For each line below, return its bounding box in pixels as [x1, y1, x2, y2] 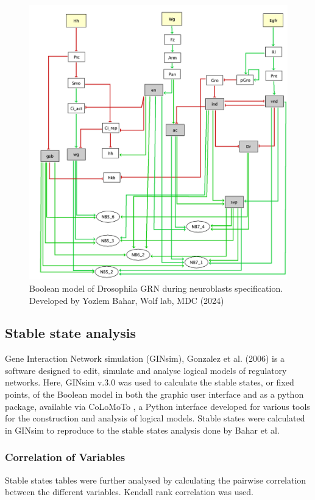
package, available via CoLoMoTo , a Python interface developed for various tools [5, 400, 310, 412]
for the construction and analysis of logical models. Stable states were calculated [5, 412, 305, 424]
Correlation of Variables [5, 449, 126, 465]
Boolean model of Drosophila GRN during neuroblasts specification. [29, 281, 283, 294]
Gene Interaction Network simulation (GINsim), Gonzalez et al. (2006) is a [5, 352, 285, 365]
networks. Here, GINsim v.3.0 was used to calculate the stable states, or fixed [5, 376, 294, 389]
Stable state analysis [5, 323, 136, 342]
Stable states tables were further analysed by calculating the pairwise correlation [5, 473, 306, 486]
